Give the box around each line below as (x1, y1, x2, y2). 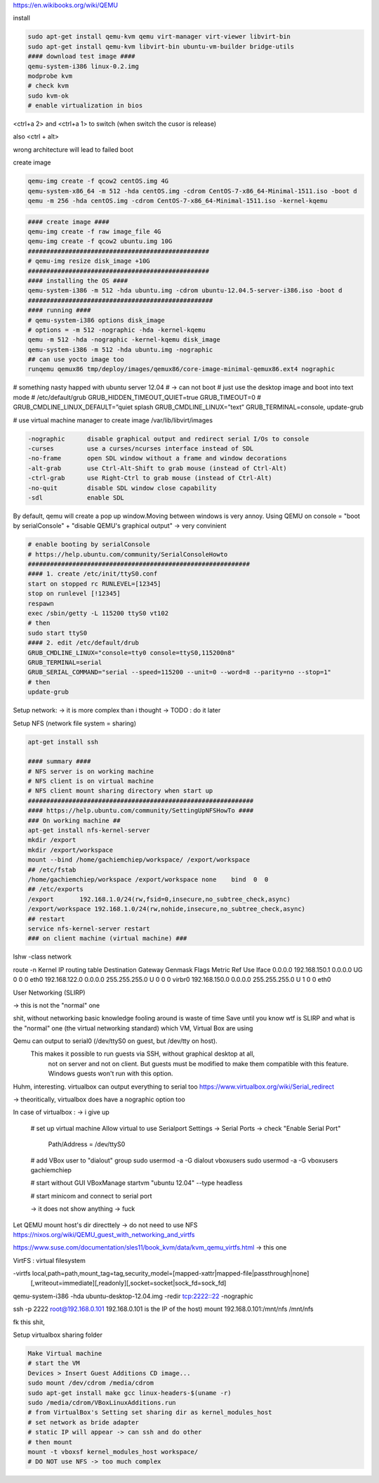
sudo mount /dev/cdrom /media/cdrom (27, 1379, 154, 1387)
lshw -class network (13, 952, 72, 961)
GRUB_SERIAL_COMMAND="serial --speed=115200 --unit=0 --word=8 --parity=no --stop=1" (27, 668, 331, 676)
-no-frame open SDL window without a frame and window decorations (27, 454, 287, 462)
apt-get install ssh (27, 738, 98, 746)
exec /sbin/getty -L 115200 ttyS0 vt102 (27, 609, 168, 618)
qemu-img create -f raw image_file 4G (27, 228, 161, 235)
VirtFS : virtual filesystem (13, 1256, 86, 1264)
